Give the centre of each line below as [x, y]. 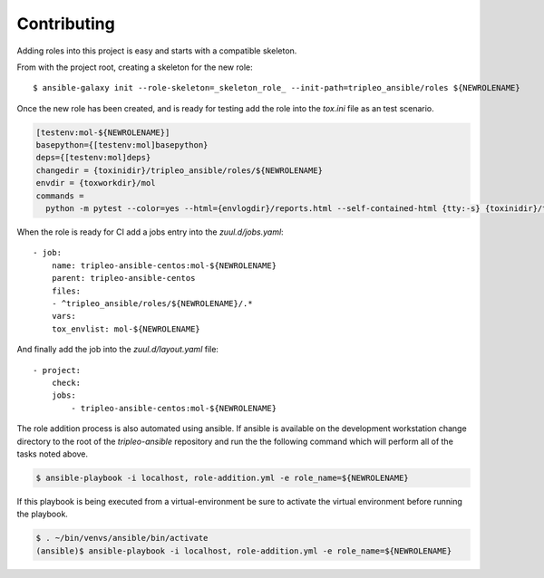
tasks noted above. [53, 454]
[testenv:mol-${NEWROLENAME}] [103, 132]
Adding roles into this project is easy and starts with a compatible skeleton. [157, 51]
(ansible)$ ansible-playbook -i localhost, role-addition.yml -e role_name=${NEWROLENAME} [244, 551]
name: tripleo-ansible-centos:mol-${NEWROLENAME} [164, 265]
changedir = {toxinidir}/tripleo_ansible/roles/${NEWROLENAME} [180, 170]
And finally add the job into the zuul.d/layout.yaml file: [118, 350]
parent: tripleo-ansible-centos [123, 278]
